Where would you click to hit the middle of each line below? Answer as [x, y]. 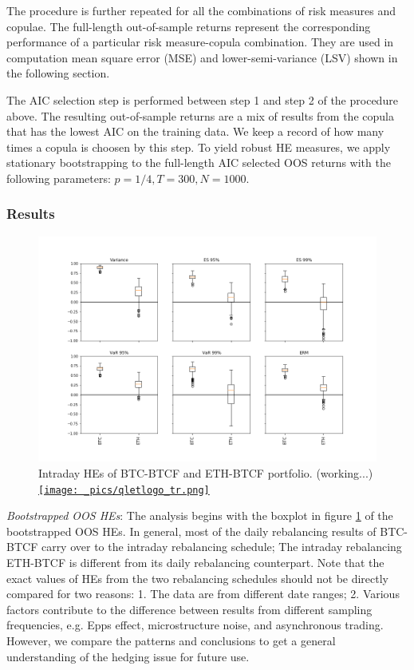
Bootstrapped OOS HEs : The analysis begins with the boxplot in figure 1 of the [200, 515]
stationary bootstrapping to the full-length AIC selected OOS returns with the [199, 163]
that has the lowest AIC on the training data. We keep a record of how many [195, 131]
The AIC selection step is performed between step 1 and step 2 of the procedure [202, 99]
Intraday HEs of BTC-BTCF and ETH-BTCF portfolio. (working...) [206, 473]
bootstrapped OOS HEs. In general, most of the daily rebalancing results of [191, 531]
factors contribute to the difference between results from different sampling [189, 609]
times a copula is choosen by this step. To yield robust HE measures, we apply [199, 147]
